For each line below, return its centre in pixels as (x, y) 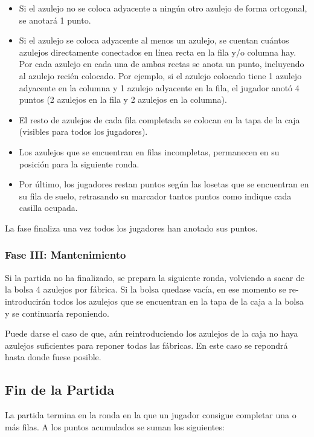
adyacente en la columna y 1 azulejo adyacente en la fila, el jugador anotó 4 (159, 87)
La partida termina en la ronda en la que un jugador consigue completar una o (151, 415)
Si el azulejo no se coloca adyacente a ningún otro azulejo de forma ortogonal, (163, 8)
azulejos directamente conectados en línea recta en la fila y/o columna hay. (158, 52)
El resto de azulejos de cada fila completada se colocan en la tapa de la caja (159, 119)
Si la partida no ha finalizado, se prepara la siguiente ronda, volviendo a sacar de (155, 277)
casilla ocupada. (48, 208)
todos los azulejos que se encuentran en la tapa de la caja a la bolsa (178, 301)
